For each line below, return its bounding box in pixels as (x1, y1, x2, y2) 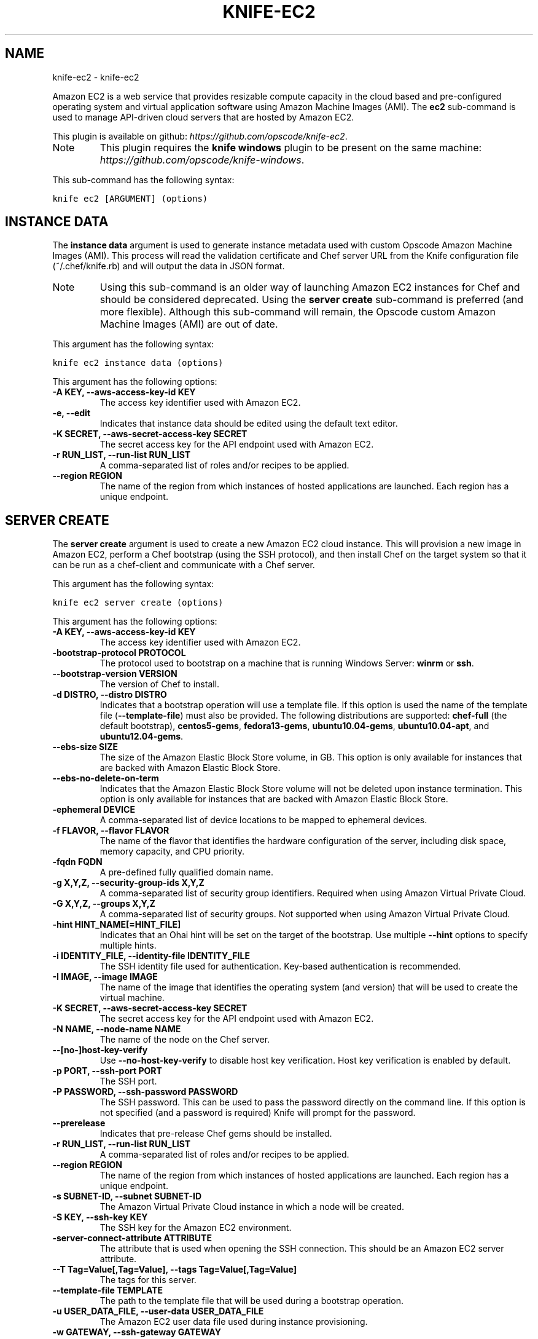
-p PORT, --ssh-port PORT (52, 1065, 162, 1076)
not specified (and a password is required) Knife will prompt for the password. (99, 1107, 416, 1118)
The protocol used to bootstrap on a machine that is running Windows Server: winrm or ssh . (99, 658, 474, 669)
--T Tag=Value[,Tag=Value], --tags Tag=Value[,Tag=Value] (52, 1264, 297, 1275)
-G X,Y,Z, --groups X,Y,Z (52, 898, 155, 909)
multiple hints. (99, 940, 157, 951)
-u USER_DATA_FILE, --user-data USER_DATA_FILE (52, 1306, 264, 1317)
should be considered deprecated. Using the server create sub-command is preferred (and (99, 293, 524, 306)
